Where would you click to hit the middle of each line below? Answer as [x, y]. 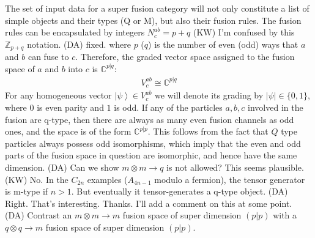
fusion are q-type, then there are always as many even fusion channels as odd [150, 119]
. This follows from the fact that [208, 131]
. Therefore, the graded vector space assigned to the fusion [185, 57]
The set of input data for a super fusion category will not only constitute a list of [157, 8]
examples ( [107, 179]
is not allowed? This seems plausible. [235, 167]
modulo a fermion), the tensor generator [230, 179]
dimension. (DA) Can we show [62, 167]
